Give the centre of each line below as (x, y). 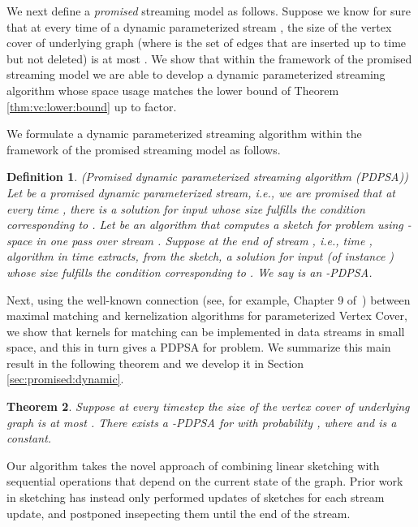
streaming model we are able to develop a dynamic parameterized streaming (196, 74)
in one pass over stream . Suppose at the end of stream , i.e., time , (204, 240)
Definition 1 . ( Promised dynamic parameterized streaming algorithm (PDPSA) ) (207, 177)
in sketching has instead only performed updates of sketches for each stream (196, 497)
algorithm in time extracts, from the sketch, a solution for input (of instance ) (200, 256)
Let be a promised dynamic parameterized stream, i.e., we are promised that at (201, 192)
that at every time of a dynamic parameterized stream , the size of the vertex (199, 26)
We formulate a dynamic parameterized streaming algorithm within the (184, 134)
